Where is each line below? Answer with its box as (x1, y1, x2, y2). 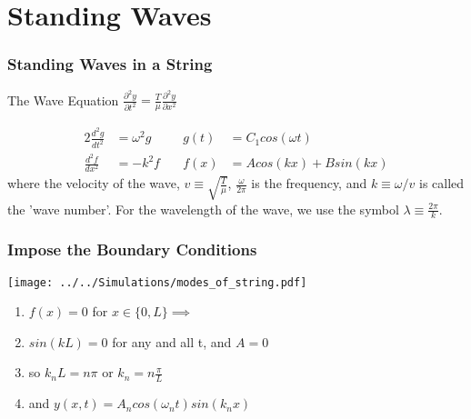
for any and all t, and (112, 332, 232, 351)
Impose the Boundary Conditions (7, 238, 257, 261)
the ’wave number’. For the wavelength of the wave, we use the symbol (7, 199, 399, 218)
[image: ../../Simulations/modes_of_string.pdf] (7, 275, 307, 289)
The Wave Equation (7, 90, 119, 109)
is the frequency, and (251, 174, 367, 193)
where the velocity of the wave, (7, 174, 180, 193)
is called (419, 174, 465, 193)
